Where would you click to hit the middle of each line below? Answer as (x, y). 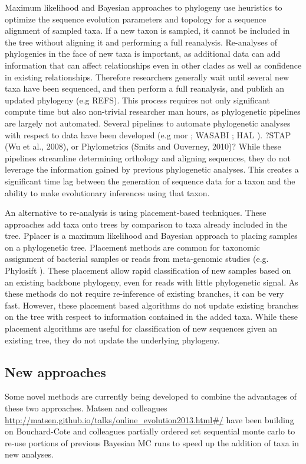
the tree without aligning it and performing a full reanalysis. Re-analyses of (141, 42)
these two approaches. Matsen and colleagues (86, 408)
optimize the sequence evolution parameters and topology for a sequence (136, 19)
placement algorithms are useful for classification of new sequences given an (141, 328)
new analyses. (29, 454)
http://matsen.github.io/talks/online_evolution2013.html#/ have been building (149, 419)
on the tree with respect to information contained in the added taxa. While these (151, 317)
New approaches (55, 371)
